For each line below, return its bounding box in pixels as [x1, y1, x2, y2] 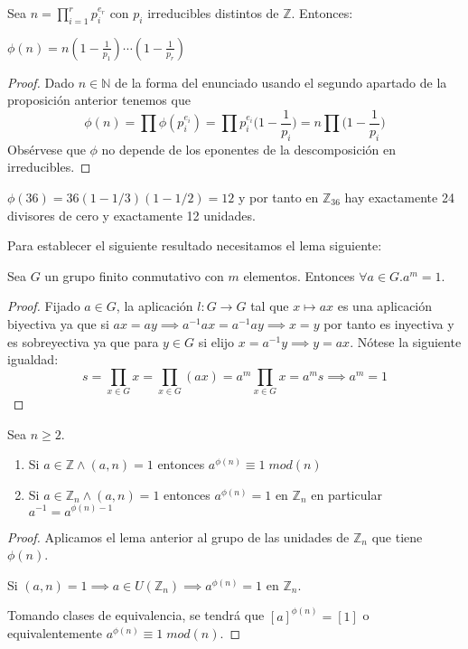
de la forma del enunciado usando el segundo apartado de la [114, 72, 447, 91]
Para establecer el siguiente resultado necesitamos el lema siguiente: [7, 236, 382, 255]
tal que [250, 296, 289, 315]
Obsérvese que [7, 139, 86, 158]
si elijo [198, 332, 235, 351]
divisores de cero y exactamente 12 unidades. [7, 205, 256, 224]
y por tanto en [238, 188, 319, 207]
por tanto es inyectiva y [323, 315, 454, 333]
